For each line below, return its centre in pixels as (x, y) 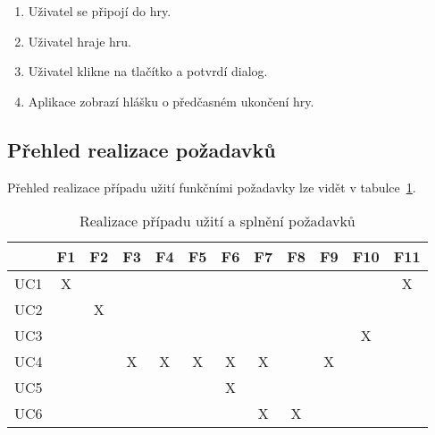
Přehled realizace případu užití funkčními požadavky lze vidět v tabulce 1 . (212, 187)
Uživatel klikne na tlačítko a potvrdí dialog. (148, 71)
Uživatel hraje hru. (80, 41)
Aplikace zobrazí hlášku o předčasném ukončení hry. (171, 101)
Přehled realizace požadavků (142, 149)
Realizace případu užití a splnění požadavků (217, 221)
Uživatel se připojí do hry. (100, 11)
